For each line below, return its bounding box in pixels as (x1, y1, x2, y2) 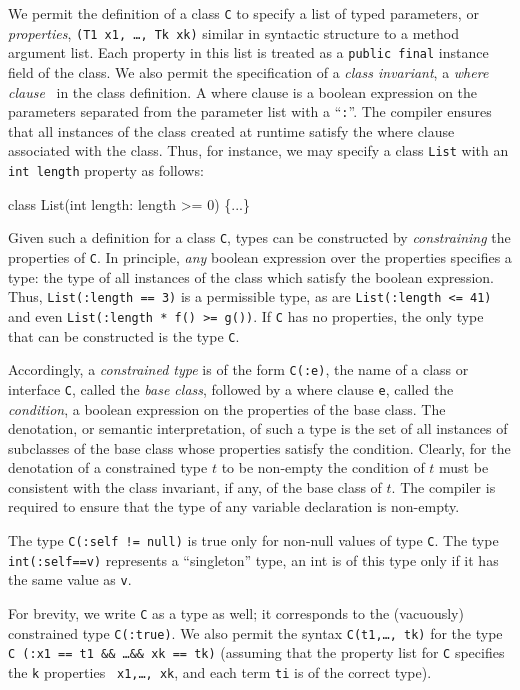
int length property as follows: (8, 160, 204, 181)
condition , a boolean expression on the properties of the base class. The (8, 398, 446, 419)
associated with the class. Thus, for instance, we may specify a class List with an (8, 140, 509, 161)
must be (439, 457, 489, 478)
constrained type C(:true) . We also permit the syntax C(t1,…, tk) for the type (8, 622, 503, 643)
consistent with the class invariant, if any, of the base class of (8, 476, 382, 497)
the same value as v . (8, 569, 132, 590)
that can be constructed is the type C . (8, 325, 240, 346)
